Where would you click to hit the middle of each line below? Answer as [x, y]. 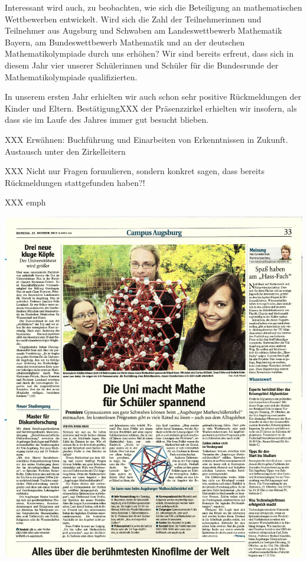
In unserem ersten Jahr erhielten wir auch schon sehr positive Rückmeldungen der [153, 97]
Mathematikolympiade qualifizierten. [71, 76]
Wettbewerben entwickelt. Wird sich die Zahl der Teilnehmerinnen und [133, 19]
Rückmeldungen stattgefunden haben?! [75, 182]
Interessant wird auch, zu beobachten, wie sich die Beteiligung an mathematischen [153, 7]
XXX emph [25, 202]
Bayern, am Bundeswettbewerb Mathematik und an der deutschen [125, 42]
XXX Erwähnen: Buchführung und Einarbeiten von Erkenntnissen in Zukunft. [146, 139]
